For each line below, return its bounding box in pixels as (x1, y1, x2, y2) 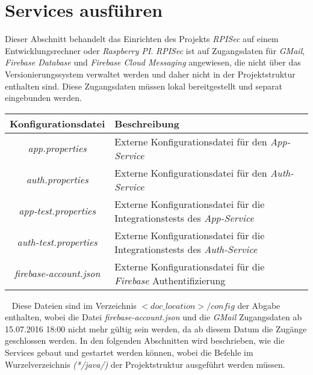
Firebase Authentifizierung (114, 273, 226, 287)
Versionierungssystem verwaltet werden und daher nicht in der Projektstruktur (5, 67, 296, 80)
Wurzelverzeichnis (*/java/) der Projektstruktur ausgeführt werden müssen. (5, 358, 285, 370)
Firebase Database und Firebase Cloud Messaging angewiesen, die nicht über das (5, 56, 301, 69)
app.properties (28, 141, 87, 156)
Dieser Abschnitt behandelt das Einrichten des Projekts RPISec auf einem (5, 32, 279, 45)
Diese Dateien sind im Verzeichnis (11, 299, 137, 311)
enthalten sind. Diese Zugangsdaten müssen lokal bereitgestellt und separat (5, 79, 282, 92)
